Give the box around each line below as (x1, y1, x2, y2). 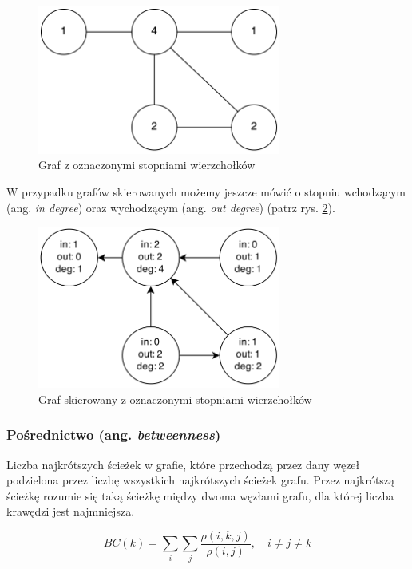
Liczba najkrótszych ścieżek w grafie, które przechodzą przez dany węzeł (6, 456, 360, 472)
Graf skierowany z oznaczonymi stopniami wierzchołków (38, 390, 312, 407)
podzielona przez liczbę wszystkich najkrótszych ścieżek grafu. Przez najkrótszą (6, 472, 395, 488)
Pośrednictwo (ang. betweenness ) (6, 425, 221, 445)
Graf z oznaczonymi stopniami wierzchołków (38, 156, 256, 173)
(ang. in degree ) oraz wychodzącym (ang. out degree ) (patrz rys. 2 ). (6, 199, 335, 215)
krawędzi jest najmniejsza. (6, 503, 135, 520)
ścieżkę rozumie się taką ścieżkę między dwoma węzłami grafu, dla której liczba (6, 487, 394, 504)
